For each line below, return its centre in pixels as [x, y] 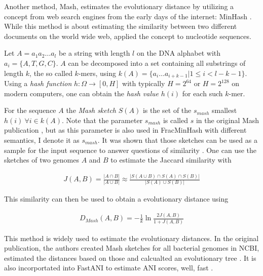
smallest [224, 110]
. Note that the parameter [102, 120]
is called [175, 120]
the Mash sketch [91, 110]
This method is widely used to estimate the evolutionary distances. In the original [131, 238]
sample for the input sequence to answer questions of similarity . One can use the [130, 150]
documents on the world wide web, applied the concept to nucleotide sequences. [128, 36]
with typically [144, 83]
